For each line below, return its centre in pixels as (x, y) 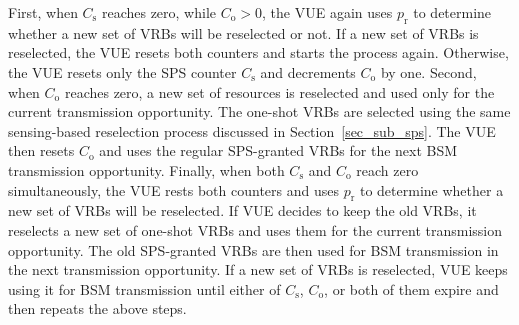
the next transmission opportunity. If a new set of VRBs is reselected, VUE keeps (258, 269)
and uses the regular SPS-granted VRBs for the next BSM (278, 150)
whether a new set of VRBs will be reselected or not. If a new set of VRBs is (243, 32)
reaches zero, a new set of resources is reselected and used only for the (279, 91)
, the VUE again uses (327, 12)
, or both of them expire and (411, 288)
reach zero (387, 169)
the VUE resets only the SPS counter (122, 71)
